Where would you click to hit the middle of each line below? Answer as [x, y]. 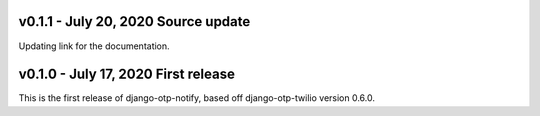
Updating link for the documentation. [94, 46]
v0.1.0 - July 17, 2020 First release [126, 74]
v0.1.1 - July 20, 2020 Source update [134, 21]
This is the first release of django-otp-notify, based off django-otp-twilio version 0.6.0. [196, 98]
